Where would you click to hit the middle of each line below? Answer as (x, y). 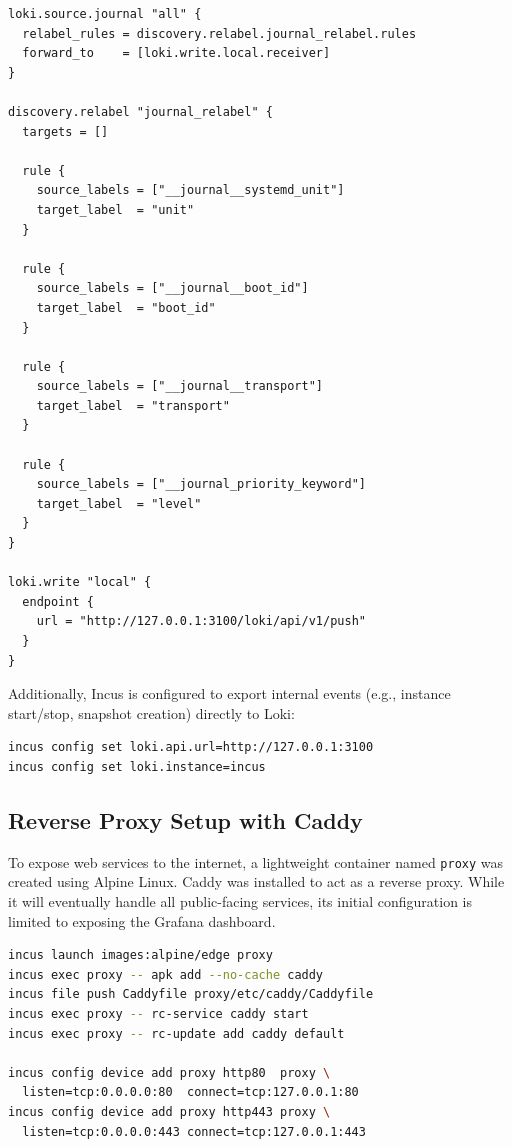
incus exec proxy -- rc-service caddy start (158, 1013)
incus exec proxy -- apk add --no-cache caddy (166, 974)
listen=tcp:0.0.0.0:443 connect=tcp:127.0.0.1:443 (194, 1131)
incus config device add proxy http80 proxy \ (169, 1072)
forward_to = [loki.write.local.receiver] (176, 53)
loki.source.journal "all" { (105, 14)
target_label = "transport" (133, 405)
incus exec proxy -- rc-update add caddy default (176, 1033)
